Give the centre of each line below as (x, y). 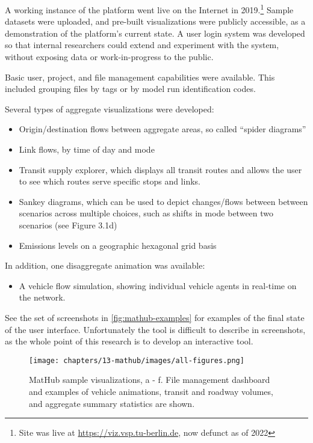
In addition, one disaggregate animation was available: (105, 265)
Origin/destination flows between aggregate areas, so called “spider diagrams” (163, 129)
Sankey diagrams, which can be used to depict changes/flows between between (163, 201)
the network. (42, 297)
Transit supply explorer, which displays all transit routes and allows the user (160, 169)
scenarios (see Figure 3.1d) (68, 225)
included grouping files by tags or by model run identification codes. (130, 89)
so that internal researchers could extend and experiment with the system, (142, 45)
